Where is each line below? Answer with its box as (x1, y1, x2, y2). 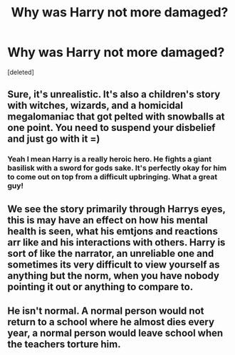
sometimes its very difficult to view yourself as (7, 258, 220, 270)
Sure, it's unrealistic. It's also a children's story (7, 88, 221, 100)
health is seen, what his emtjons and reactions (7, 225, 219, 237)
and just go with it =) (7, 133, 100, 145)
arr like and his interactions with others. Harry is (7, 236, 226, 248)
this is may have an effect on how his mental (7, 214, 208, 226)
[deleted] (7, 68, 34, 76)
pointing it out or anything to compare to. (7, 280, 194, 292)
